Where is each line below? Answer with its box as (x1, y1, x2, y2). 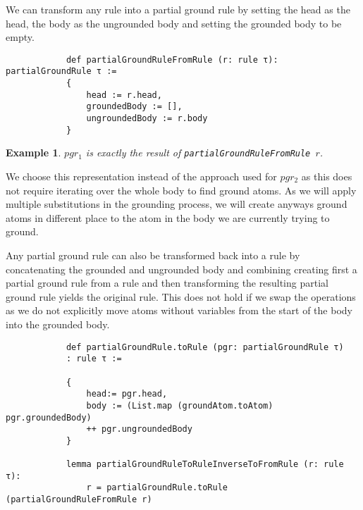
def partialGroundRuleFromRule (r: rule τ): (66, 54, 278, 65)
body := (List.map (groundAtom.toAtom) (86, 400, 273, 411)
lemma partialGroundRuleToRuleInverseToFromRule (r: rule (66, 459, 344, 470)
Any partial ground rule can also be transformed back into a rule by (6, 248, 300, 262)
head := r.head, (86, 89, 162, 100)
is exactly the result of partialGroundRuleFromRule (85, 145, 311, 160)
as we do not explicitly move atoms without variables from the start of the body (6, 303, 352, 318)
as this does (301, 169, 352, 184)
